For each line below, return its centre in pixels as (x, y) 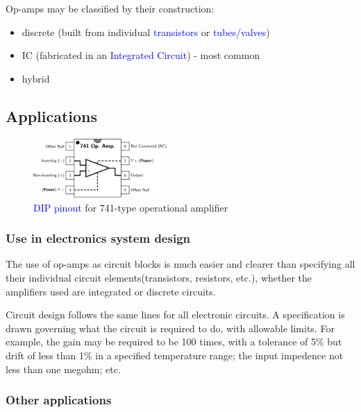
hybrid (36, 78)
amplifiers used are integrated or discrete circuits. (111, 291)
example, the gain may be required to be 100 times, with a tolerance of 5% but (174, 342)
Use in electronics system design (98, 238)
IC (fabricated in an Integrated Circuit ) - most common (141, 55)
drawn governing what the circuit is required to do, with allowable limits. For (170, 328)
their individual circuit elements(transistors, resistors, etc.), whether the (159, 278)
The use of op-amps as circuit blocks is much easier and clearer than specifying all (180, 264)
